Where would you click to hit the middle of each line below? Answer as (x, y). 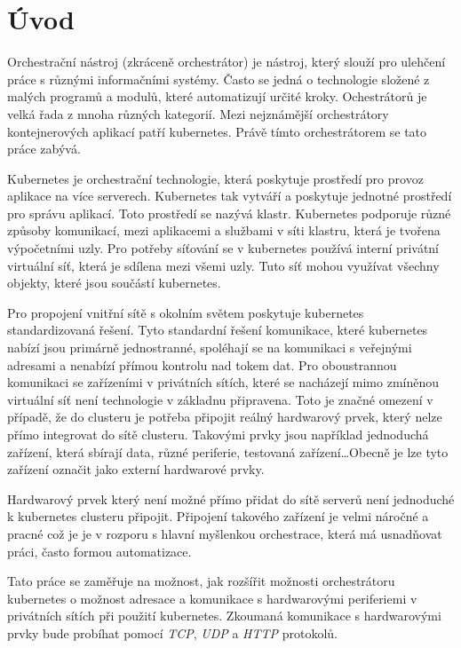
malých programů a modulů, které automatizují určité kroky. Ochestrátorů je (217, 96)
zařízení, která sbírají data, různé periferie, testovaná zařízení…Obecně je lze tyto (228, 451)
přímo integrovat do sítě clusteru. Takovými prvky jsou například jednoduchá (218, 434)
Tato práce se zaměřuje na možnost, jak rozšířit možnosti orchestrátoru (201, 581)
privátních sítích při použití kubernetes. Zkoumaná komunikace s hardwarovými (224, 616)
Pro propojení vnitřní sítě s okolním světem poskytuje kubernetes (186, 312)
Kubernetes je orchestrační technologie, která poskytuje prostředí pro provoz (215, 178)
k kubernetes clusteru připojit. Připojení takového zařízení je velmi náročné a (218, 516)
